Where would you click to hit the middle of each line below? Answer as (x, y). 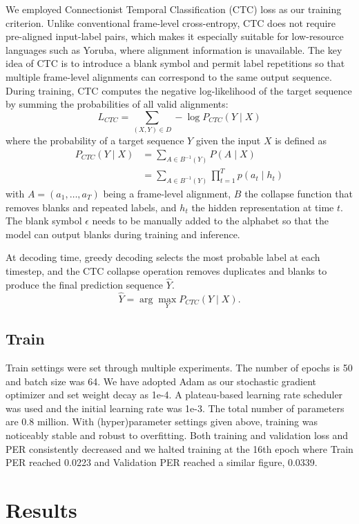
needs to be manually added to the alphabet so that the (210, 221)
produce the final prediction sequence (85, 284)
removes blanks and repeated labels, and (91, 207)
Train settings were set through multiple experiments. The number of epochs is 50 (179, 367)
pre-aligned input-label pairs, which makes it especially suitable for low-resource (175, 36)
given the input (228, 140)
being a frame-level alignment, (167, 193)
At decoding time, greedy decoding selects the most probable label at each (163, 257)
